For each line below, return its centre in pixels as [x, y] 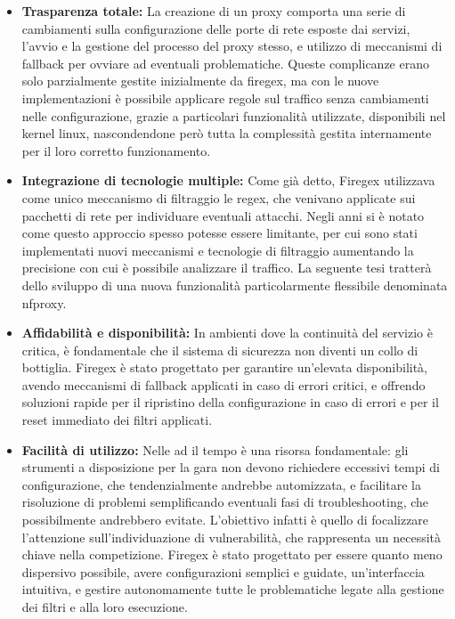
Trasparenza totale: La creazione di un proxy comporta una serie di [214, 11]
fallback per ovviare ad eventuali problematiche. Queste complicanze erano [225, 63]
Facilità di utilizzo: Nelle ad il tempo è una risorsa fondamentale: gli [215, 449]
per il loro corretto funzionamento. [116, 150]
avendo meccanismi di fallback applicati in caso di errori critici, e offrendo [223, 384]
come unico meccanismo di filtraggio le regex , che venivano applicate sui [219, 197]
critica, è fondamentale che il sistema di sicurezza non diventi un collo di [220, 350]
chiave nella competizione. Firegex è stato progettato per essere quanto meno [232, 554]
